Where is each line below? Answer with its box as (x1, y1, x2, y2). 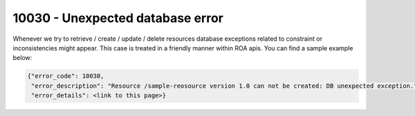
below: (12, 54, 33, 62)
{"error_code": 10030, (27, 72, 104, 80)
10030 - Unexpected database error (12, 10, 224, 26)
